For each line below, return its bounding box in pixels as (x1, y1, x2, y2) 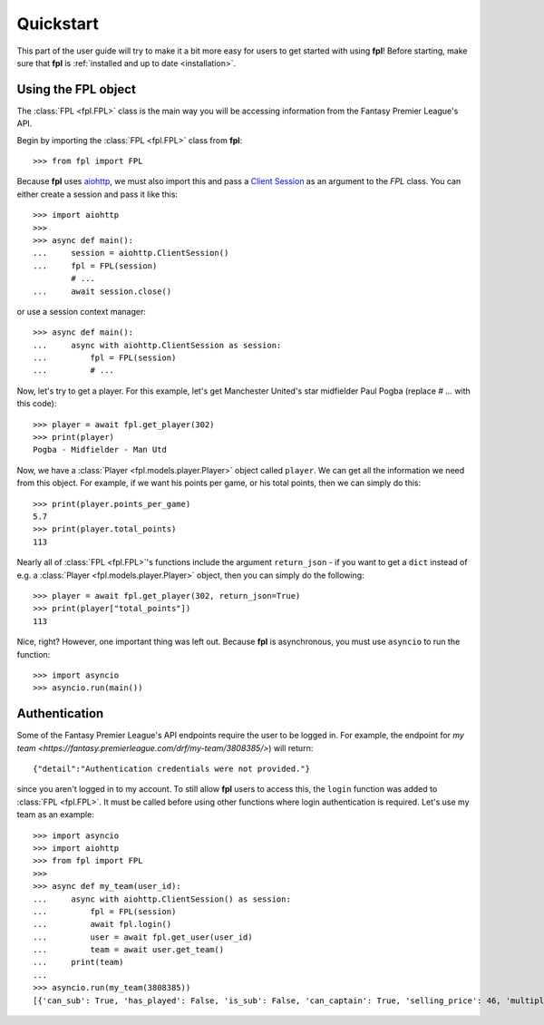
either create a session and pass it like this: (16, 189, 179, 200)
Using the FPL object (16, 82, 136, 97)
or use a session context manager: (16, 306, 147, 317)
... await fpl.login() (33, 919, 172, 930)
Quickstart (16, 14, 100, 34)
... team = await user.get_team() (33, 944, 225, 955)
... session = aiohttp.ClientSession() (33, 248, 229, 259)
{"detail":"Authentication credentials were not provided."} (33, 763, 310, 774)
